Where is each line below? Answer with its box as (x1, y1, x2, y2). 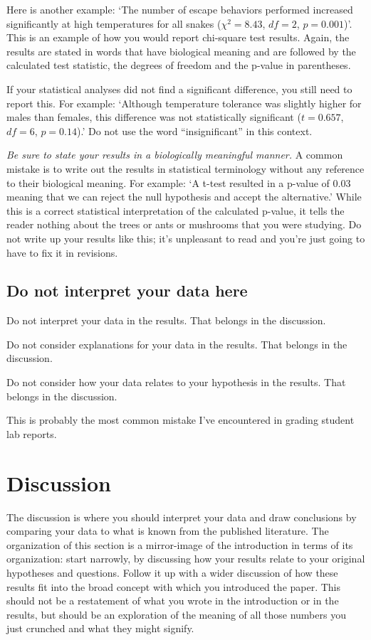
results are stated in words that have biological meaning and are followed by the (6, 43, 356, 58)
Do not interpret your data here (6, 279, 248, 302)
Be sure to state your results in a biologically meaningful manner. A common (6, 147, 343, 162)
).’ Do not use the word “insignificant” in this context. (76, 123, 313, 138)
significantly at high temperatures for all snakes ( (6, 16, 221, 31)
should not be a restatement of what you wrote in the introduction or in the (6, 593, 339, 608)
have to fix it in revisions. (6, 245, 118, 260)
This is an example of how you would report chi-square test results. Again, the (6, 30, 350, 45)
